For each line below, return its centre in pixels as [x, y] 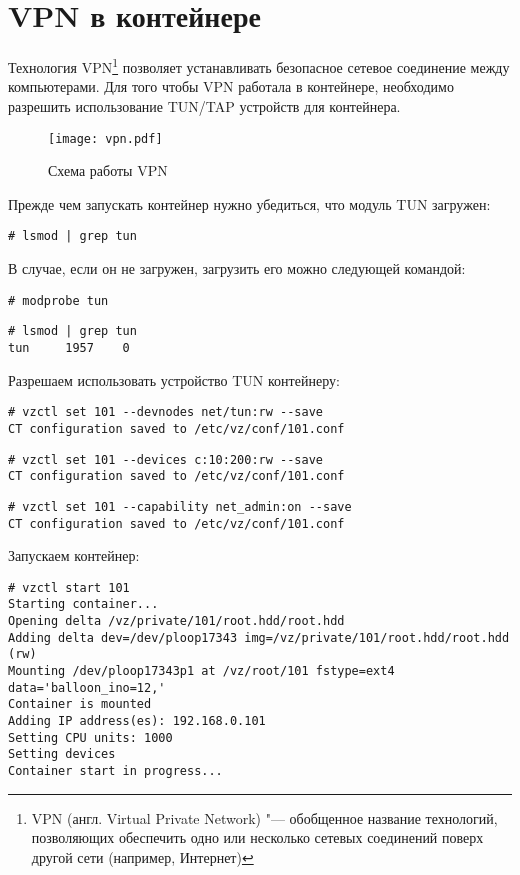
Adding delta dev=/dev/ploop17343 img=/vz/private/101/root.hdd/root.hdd [259, 637]
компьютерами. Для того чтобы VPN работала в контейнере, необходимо [231, 86]
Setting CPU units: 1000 [90, 737]
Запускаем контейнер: [74, 555]
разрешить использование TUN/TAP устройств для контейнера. [204, 105]
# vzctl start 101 [69, 587]
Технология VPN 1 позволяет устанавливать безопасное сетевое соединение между [259, 65]
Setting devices [62, 754]
